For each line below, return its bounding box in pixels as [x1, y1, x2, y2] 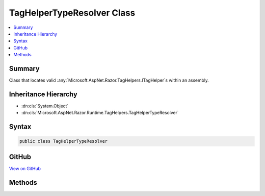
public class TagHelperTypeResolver [19, 138, 108, 144]
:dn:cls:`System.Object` [21, 103, 69, 109]
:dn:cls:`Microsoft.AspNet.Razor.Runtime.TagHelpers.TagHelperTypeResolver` [21, 110, 179, 116]
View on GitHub [9, 165, 41, 171]
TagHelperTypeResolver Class [9, 7, 135, 18]
